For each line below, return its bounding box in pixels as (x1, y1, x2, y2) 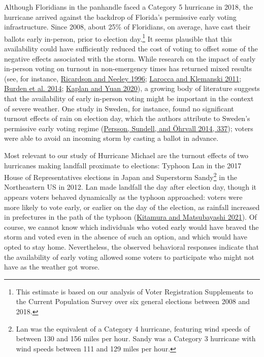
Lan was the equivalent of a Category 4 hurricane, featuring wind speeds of (16, 323, 250, 334)
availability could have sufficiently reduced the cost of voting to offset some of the (4, 43, 258, 54)
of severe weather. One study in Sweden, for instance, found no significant (4, 103, 234, 113)
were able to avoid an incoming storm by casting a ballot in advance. (4, 133, 219, 143)
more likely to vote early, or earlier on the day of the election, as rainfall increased (4, 201, 260, 212)
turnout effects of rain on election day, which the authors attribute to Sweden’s (4, 113, 250, 124)
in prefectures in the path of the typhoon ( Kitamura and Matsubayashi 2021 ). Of (4, 212, 257, 222)
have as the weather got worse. (4, 261, 100, 272)
